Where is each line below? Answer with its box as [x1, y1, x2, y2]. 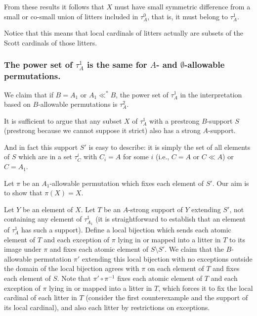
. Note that [57, 272, 91, 283]
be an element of [22, 204, 73, 214]
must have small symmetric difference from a [114, 1, 251, 11]
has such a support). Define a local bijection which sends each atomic [21, 225, 231, 235]
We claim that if [4, 89, 53, 99]
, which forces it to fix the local [158, 282, 253, 293]
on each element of [147, 263, 204, 273]
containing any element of [4, 214, 82, 224]
